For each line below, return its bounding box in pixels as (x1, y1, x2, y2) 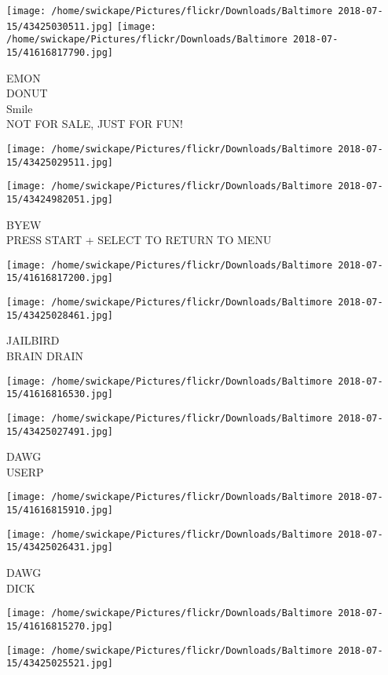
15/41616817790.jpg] (6, 46, 114, 58)
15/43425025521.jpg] (6, 658, 114, 670)
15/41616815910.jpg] (6, 505, 114, 516)
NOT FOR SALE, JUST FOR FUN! (6, 115, 183, 132)
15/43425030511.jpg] (6, 20, 114, 32)
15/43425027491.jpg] (6, 425, 114, 437)
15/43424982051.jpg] (6, 193, 114, 205)
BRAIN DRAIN (6, 348, 83, 364)
